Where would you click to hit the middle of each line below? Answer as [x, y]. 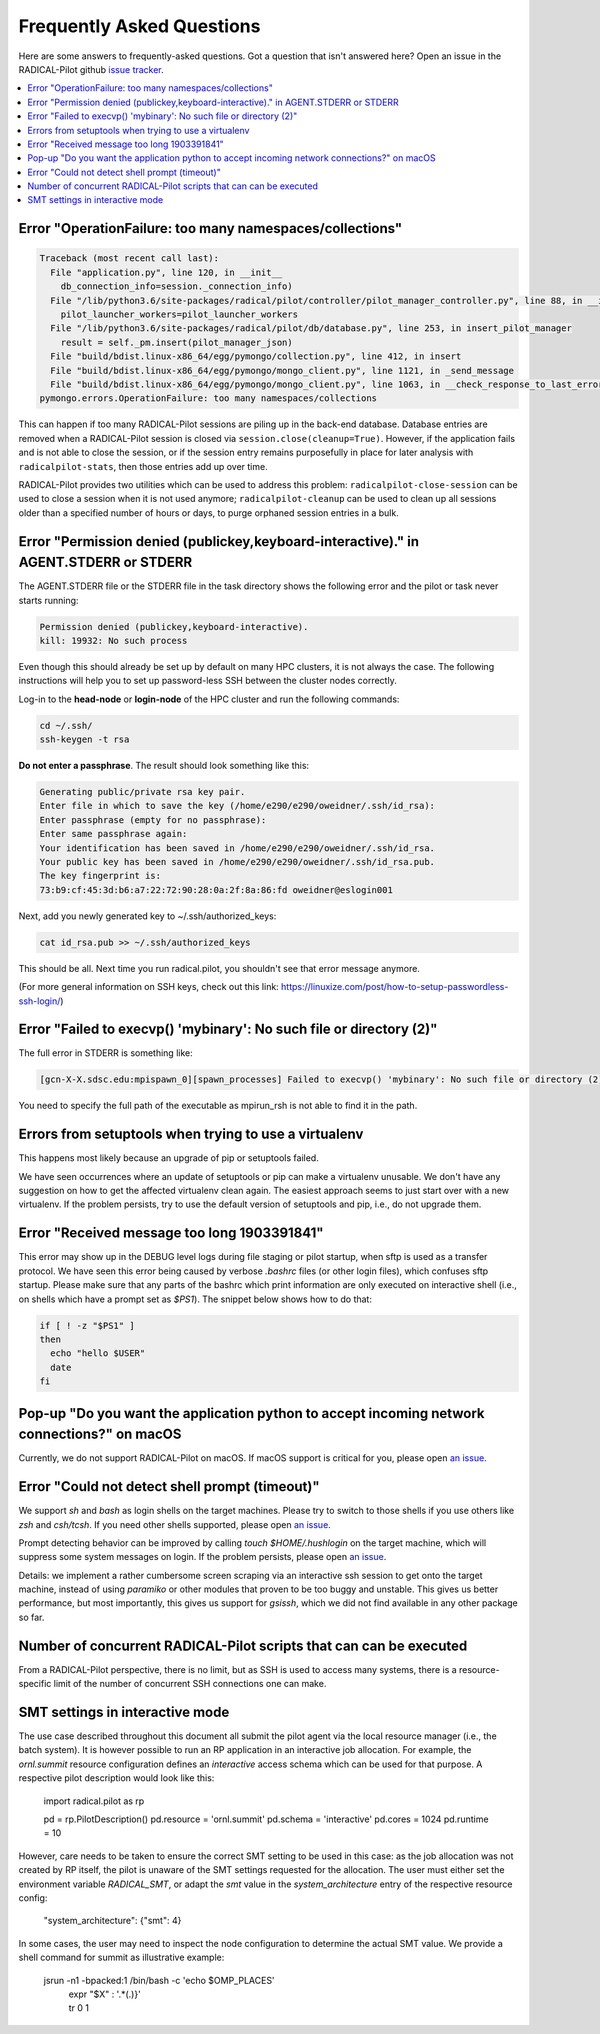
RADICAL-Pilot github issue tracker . [91, 69]
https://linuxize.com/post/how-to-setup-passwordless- [394, 987]
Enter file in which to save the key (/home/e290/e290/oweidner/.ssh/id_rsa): [237, 806]
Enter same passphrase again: [113, 834]
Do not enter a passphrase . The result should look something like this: [164, 766]
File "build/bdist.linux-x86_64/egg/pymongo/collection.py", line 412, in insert [256, 356]
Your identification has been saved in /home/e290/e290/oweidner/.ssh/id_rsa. [237, 848]
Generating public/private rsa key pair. [142, 792]
